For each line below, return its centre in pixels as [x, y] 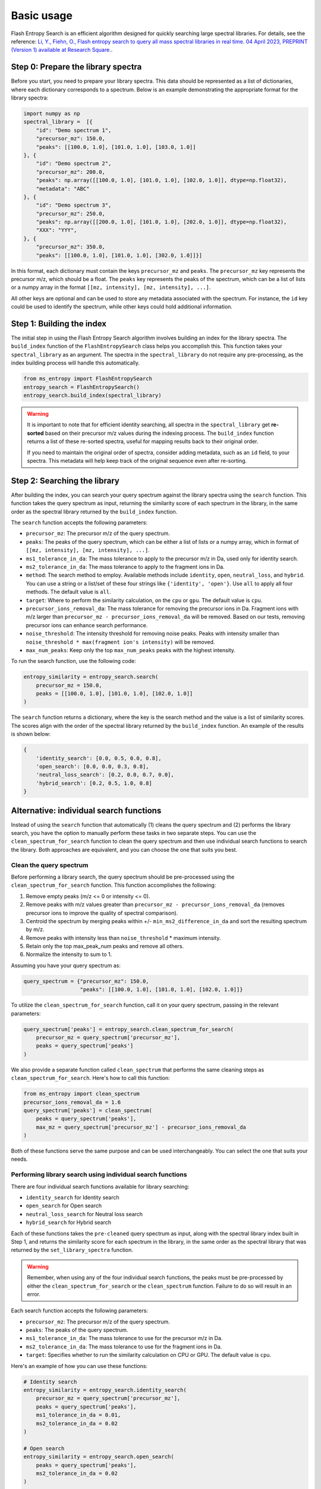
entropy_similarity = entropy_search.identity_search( [105, 1390]
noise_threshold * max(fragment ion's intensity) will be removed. [120, 642]
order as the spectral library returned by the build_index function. [94, 512]
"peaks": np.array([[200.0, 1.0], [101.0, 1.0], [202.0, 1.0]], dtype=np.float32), [161, 222]
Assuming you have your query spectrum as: [66, 965]
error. [34, 1294]
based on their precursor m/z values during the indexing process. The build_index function [160, 433]
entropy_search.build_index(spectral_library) [92, 395]
